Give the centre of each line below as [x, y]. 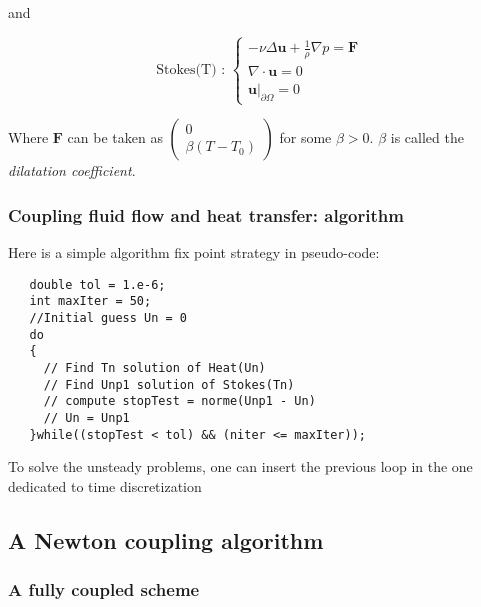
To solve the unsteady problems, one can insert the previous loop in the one [240, 466]
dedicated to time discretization [105, 485]
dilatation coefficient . [72, 170]
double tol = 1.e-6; [97, 284]
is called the [427, 137]
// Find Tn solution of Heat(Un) [154, 368]
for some [305, 137]
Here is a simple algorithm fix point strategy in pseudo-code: [194, 252]
